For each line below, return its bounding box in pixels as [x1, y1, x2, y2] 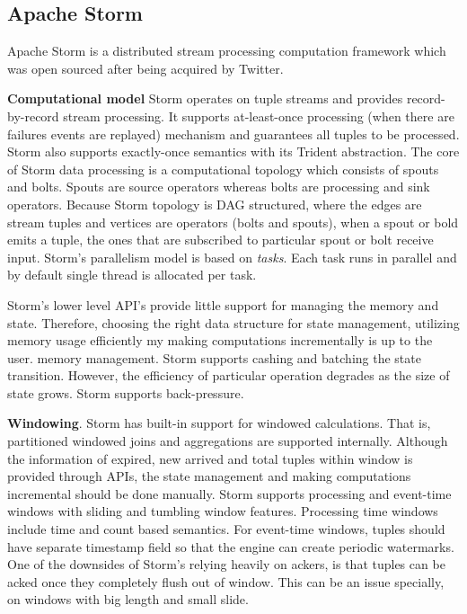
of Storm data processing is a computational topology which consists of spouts [7, 159, 439, 178]
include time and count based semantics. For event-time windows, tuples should [7, 520, 445, 538]
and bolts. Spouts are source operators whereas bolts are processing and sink [7, 177, 430, 196]
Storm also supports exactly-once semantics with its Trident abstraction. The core [7, 142, 460, 161]
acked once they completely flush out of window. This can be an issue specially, [7, 572, 445, 591]
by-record [7, 106, 59, 125]
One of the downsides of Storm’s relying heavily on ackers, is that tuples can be [7, 555, 445, 574]
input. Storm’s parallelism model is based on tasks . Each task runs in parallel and [7, 247, 457, 266]
